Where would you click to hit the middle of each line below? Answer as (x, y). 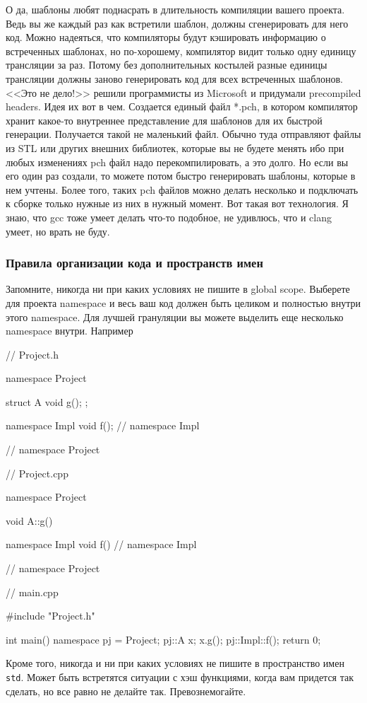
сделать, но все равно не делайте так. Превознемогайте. (126, 691)
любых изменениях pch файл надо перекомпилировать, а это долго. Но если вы (177, 162)
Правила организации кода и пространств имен (134, 263)
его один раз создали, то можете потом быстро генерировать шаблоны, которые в (181, 176)
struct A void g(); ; (47, 401)
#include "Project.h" (50, 616)
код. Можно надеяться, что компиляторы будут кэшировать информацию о (166, 37)
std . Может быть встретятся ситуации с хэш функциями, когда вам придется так (180, 677)
